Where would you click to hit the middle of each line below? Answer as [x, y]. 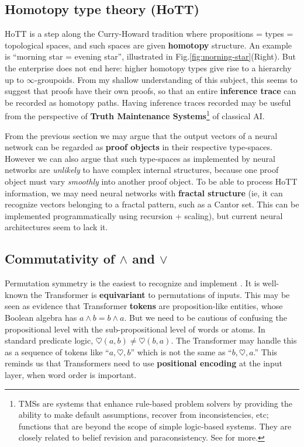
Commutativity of [60, 259]
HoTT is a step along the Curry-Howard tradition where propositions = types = [149, 34]
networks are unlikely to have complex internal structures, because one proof [142, 170]
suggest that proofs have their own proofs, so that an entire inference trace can [151, 91]
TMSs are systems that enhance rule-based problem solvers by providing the [155, 403]
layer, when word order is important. [71, 374]
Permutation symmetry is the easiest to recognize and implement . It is [132, 283]
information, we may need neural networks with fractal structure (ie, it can [144, 193]
